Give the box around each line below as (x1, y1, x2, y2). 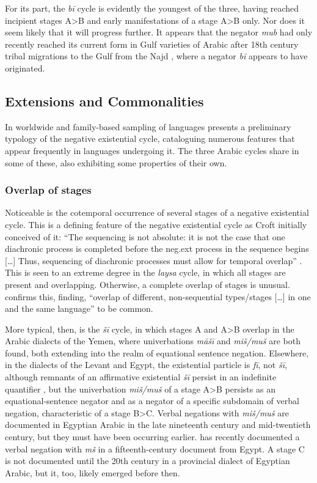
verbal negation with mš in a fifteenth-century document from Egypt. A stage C (5, 442, 305, 455)
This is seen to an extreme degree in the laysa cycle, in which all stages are (5, 266, 286, 279)
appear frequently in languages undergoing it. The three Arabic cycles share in (5, 144, 299, 157)
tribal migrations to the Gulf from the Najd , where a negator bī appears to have (5, 50, 308, 62)
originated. (5, 61, 45, 74)
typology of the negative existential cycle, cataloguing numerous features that (5, 132, 295, 145)
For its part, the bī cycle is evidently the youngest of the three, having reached (5, 2, 299, 14)
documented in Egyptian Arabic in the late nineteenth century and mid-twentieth (5, 418, 311, 431)
